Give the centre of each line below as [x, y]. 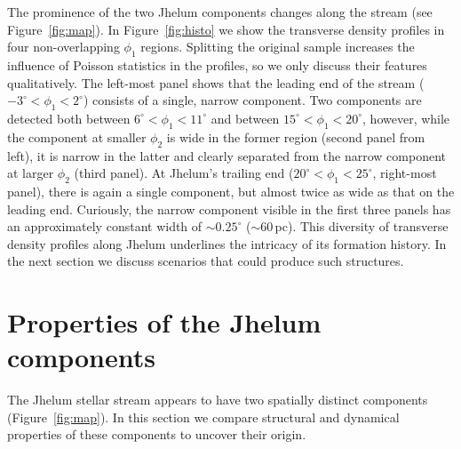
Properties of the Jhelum [164, 322]
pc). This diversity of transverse [362, 226]
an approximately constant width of [105, 226]
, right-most [405, 173]
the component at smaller [77, 136]
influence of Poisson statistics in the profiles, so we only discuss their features [217, 64]
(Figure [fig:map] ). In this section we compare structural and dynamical [203, 417]
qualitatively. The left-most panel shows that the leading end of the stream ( [216, 82]
